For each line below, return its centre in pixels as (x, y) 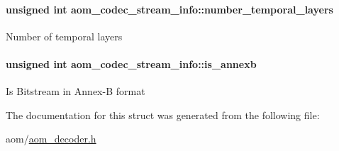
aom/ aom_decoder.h (51, 139)
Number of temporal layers (64, 36)
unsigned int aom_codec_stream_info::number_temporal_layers (169, 9)
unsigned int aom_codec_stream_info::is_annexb (131, 63)
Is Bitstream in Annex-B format (76, 91)
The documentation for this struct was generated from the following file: (163, 114)
